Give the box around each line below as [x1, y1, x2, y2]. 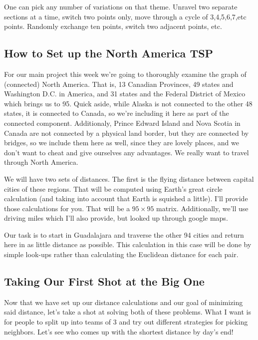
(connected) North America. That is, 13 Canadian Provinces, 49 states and [4, 78, 234, 89]
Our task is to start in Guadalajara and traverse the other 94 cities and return [4, 229, 244, 240]
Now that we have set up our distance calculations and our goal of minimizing [4, 297, 243, 307]
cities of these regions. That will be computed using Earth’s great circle [4, 183, 223, 194]
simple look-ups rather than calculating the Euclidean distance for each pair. [4, 249, 239, 260]
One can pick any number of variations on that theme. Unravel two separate [4, 1, 238, 11]
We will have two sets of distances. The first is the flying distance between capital [4, 173, 254, 184]
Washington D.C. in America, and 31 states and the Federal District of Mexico [4, 88, 246, 99]
